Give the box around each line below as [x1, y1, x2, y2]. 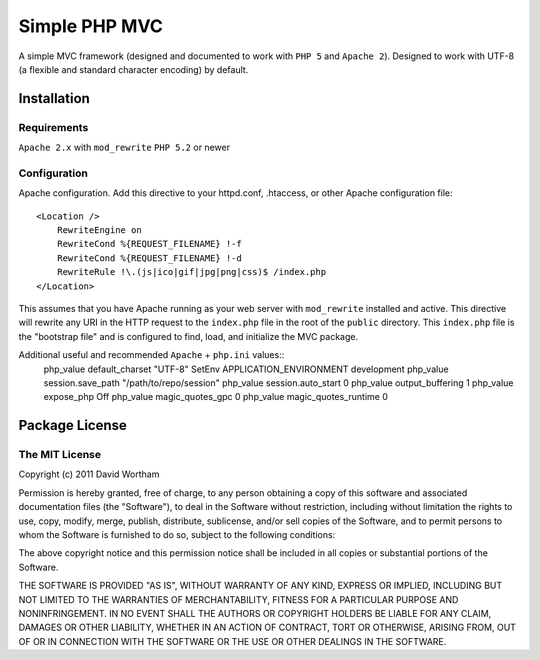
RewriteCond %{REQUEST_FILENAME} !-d [56, 252, 242, 264]
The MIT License [18, 448, 102, 462]
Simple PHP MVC [18, 15, 164, 37]
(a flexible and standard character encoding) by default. [18, 63, 249, 75]
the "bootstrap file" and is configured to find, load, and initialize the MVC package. [18, 330, 359, 342]
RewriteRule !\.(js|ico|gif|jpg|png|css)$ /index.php [56, 266, 327, 278]
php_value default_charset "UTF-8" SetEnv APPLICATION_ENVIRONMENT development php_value [43, 363, 449, 375]
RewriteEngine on [56, 225, 142, 236]
